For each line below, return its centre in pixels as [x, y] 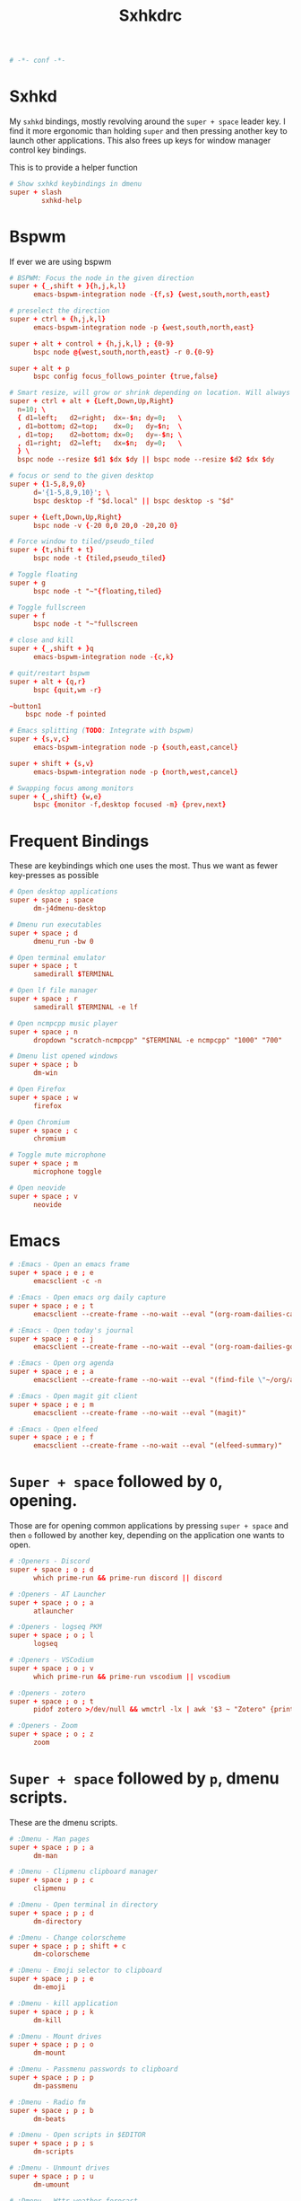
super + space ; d [43, 933]
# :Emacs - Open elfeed [54, 1429]
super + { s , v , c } [39, 739]
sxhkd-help [62, 200]
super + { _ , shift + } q [52, 649]
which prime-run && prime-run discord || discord [127, 1578]
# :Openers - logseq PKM [56, 1627]
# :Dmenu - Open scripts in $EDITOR [77, 2135]
